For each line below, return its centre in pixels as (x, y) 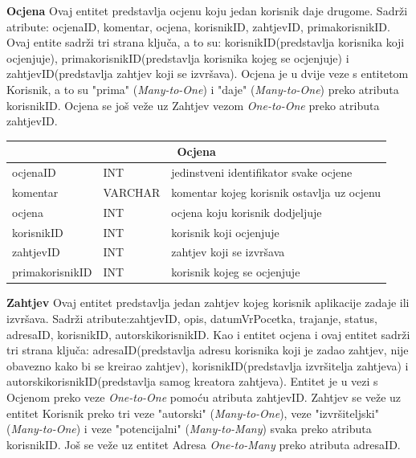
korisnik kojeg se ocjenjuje (236, 272)
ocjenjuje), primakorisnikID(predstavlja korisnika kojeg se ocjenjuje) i (178, 57)
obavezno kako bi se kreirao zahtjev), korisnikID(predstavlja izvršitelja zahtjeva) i (208, 365)
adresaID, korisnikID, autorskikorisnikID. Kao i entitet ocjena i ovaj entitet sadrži (208, 334)
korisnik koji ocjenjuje (225, 232)
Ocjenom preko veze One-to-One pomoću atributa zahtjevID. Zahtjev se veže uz (204, 397)
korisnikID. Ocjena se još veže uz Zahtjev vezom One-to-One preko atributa (193, 105)
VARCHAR (132, 192)
